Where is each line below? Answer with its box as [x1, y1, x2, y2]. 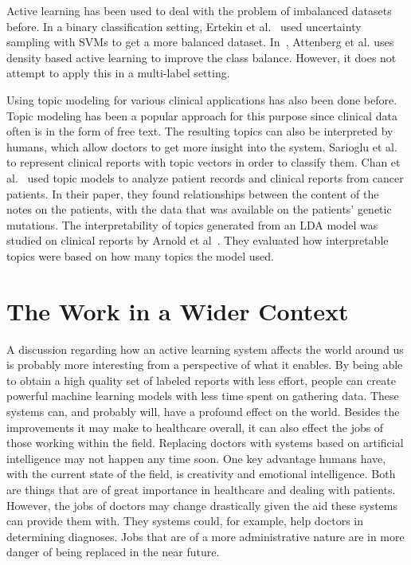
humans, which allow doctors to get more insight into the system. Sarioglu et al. [6, 138, 397, 155]
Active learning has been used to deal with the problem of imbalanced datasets [6, 2, 392, 18]
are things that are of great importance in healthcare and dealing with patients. [6, 481, 396, 497]
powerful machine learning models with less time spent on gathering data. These [6, 387, 399, 404]
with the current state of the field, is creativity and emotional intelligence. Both [6, 465, 396, 482]
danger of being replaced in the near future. [6, 543, 220, 560]
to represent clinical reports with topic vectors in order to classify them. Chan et [6, 154, 401, 171]
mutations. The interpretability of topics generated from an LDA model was [6, 216, 378, 233]
